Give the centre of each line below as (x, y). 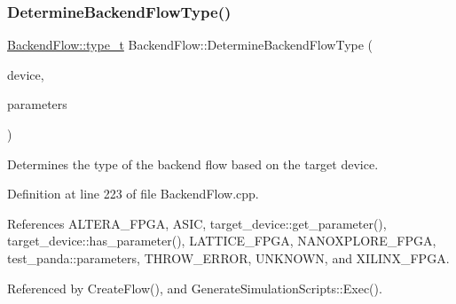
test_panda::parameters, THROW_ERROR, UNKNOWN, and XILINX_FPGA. (228, 257)
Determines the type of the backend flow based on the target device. (193, 164)
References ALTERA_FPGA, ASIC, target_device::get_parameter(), (197, 223)
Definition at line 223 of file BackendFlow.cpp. (133, 194)
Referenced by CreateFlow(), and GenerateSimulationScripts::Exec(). (195, 288)
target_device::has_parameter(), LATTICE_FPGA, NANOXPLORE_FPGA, (222, 241)
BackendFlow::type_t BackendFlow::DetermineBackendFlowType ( (190, 45)
